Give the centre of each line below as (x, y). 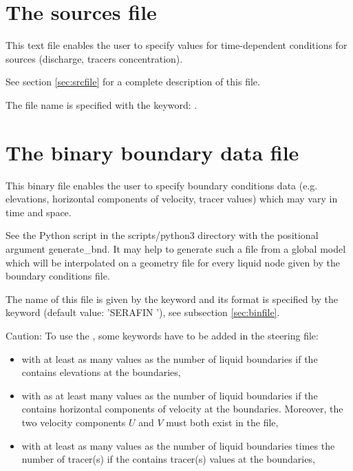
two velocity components (74, 422)
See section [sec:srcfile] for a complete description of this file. (133, 82)
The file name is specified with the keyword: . (101, 104)
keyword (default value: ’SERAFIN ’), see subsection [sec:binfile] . (143, 312)
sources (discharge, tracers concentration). (94, 58)
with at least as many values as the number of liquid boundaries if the (170, 358)
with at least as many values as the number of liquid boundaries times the (178, 445)
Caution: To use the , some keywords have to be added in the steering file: (162, 335)
